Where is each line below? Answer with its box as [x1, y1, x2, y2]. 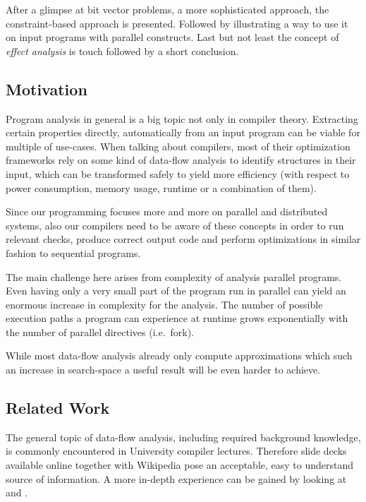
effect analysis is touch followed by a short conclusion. [6, 43, 239, 58]
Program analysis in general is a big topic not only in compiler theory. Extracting [6, 111, 358, 126]
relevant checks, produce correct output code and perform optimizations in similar [6, 232, 361, 246]
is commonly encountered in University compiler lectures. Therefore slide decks [6, 443, 347, 458]
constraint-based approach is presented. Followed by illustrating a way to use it [6, 16, 348, 30]
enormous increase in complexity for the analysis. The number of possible [6, 297, 323, 311]
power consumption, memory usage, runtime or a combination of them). [6, 180, 317, 195]
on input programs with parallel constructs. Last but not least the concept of [6, 30, 339, 44]
